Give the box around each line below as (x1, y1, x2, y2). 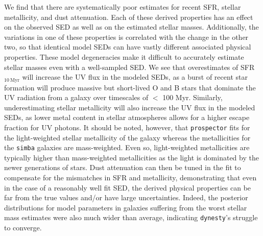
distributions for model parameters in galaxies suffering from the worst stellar (4, 202, 247, 213)
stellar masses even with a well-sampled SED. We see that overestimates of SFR (4, 61, 255, 72)
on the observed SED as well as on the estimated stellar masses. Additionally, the (4, 21, 259, 32)
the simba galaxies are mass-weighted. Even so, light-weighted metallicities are (4, 142, 250, 153)
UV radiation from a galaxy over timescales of (4, 92, 149, 103)
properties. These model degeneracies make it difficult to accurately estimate (4, 51, 244, 62)
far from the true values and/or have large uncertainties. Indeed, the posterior (4, 192, 248, 203)
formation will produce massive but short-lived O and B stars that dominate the (4, 82, 256, 92)
